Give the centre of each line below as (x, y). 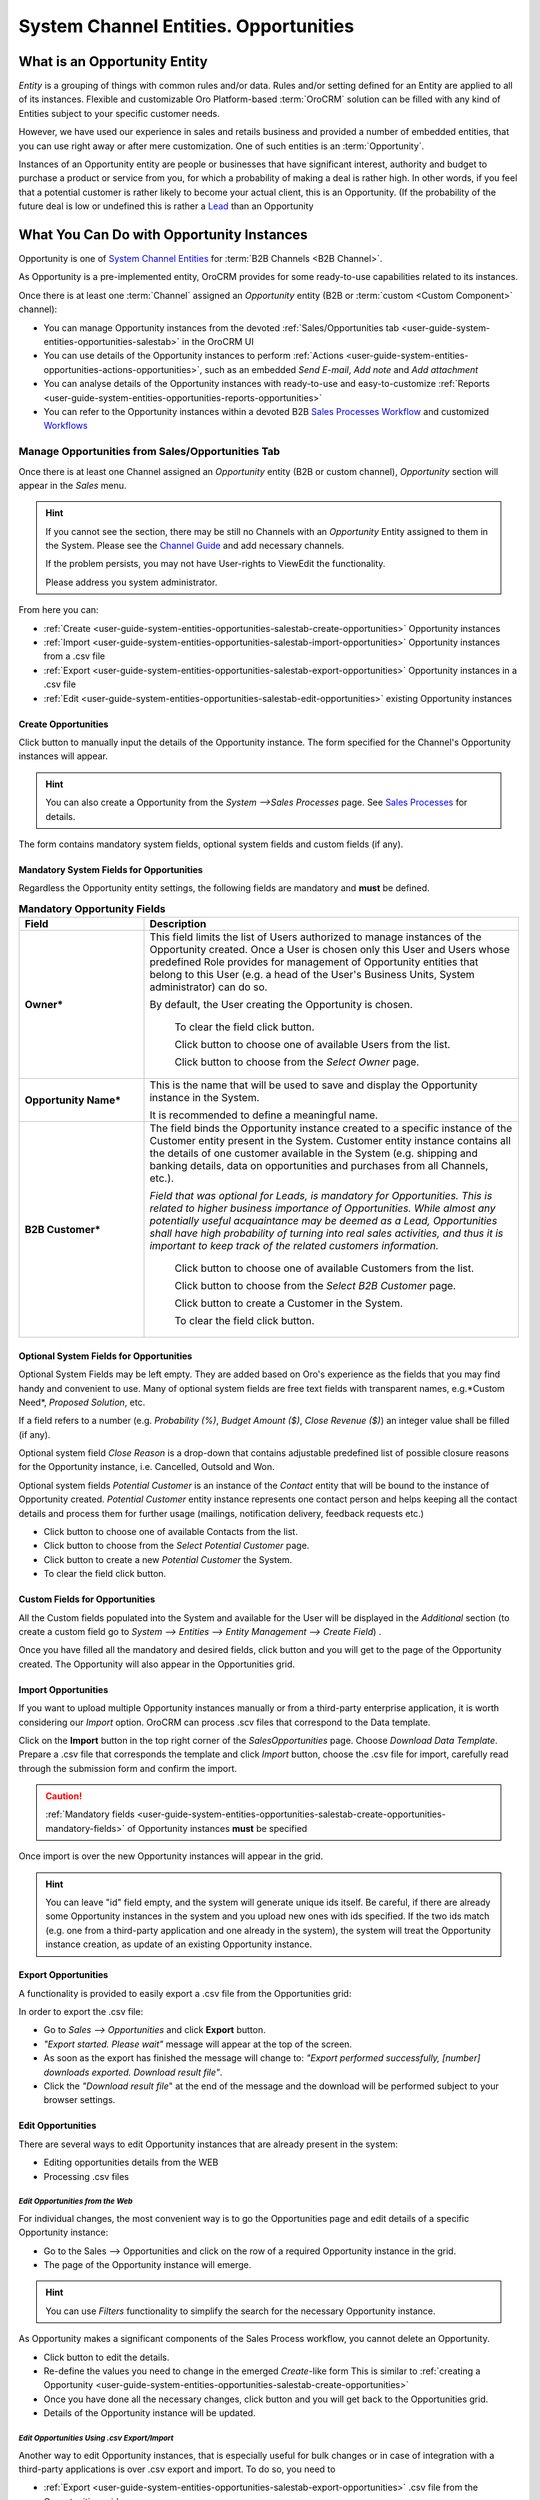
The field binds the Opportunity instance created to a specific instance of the (331, 1128)
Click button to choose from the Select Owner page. (297, 1062)
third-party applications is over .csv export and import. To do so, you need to (177, 2469)
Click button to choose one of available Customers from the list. (324, 1268)
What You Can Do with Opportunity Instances (163, 234)
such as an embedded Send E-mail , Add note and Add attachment (341, 369)
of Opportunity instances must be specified (217, 1828)
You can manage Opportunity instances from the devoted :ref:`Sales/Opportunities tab (221, 327)
